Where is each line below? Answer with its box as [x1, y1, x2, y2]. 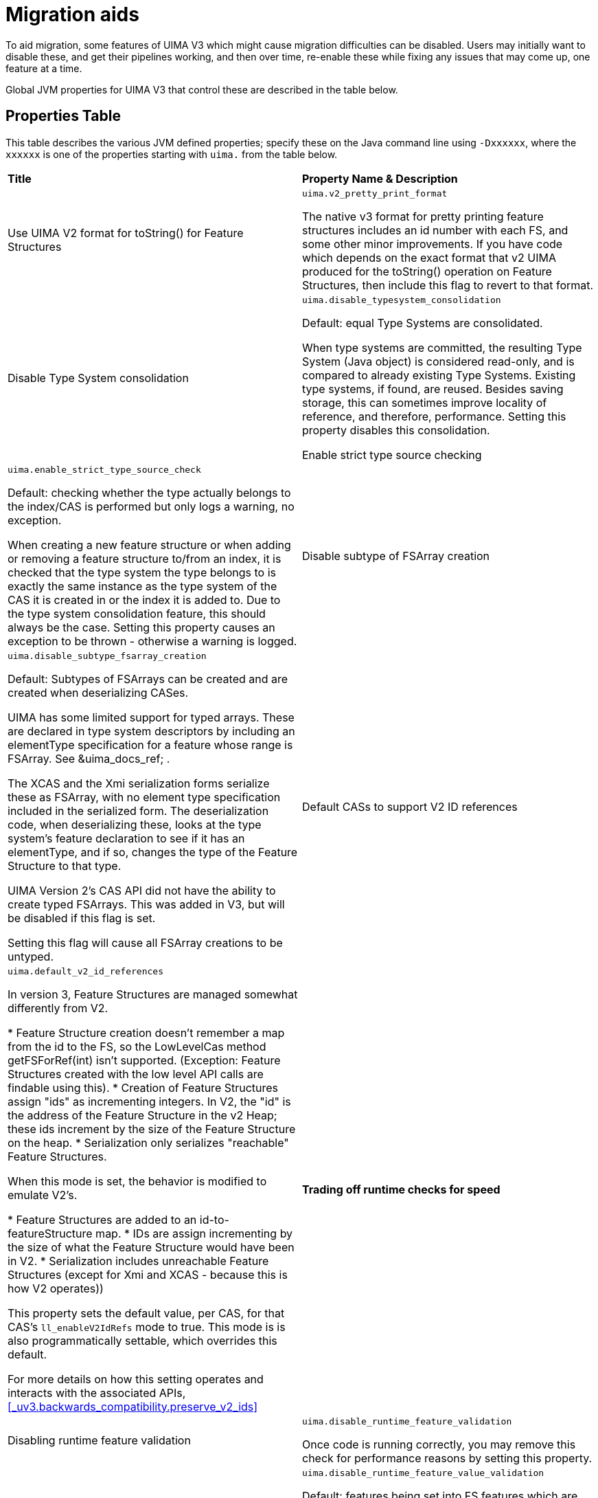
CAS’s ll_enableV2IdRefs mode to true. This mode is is [8, 1319, 286, 1334]
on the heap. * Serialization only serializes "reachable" [8, 1135, 289, 1150]
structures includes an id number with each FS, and [302, 223, 568, 237]
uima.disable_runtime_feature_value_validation [302, 1467, 544, 1478]
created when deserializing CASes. [8, 685, 189, 700]
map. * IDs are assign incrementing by [95, 1226, 293, 1240]
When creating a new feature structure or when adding [8, 537, 291, 552]
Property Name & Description [302, 171, 458, 186]
